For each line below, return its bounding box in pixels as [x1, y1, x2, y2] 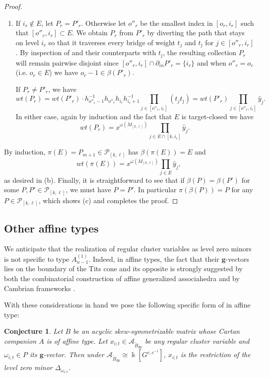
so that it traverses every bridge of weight [48, 37, 175, 47]
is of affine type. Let [46, 335, 108, 346]
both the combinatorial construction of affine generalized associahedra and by [4, 273, 240, 283]
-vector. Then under [43, 349, 104, 360]
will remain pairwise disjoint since [15, 57, 119, 68]
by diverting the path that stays [147, 27, 245, 38]
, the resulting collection [163, 47, 237, 58]
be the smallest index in [140, 17, 213, 28]
